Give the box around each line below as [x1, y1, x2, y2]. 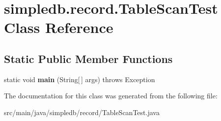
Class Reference [4, 17, 113, 37]
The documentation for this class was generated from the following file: [4, 91, 218, 101]
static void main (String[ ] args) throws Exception [4, 74, 155, 84]
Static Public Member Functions [4, 51, 173, 66]
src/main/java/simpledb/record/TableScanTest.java [4, 107, 160, 117]
